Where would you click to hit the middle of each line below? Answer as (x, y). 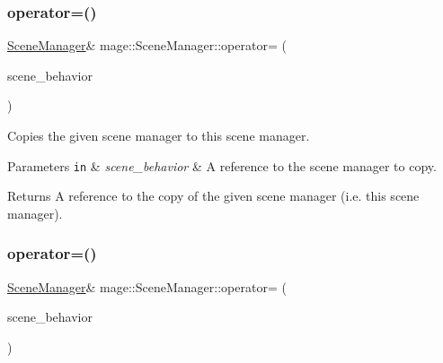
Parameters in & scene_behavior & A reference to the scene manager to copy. (222, 165)
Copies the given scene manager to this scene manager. (159, 135)
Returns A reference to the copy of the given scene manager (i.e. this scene (213, 196)
